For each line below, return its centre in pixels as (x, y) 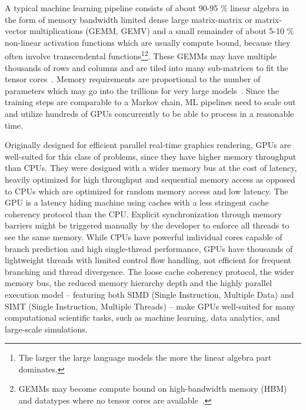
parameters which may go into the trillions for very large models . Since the (142, 90)
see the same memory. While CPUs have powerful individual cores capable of (144, 236)
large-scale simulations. (46, 329)
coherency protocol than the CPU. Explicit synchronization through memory (143, 214)
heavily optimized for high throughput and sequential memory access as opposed (150, 179)
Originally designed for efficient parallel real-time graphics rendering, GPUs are (148, 145)
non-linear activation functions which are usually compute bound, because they (148, 42)
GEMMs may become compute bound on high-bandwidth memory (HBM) (153, 389)
